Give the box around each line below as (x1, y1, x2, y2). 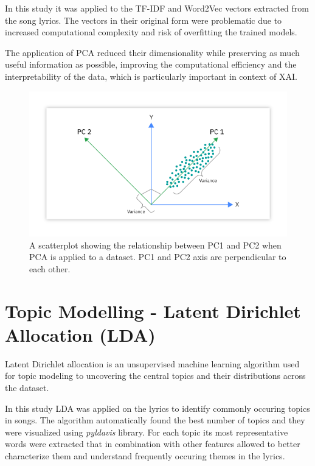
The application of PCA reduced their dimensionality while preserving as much (5, 46, 300, 58)
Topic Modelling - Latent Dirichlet (5, 298, 301, 323)
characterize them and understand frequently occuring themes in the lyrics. (5, 449, 285, 462)
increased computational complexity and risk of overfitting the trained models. (5, 26, 297, 38)
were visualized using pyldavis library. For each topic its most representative (5, 425, 288, 438)
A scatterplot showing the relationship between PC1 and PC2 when (29, 238, 282, 251)
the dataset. (5, 381, 49, 394)
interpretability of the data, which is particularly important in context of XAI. (5, 69, 297, 82)
